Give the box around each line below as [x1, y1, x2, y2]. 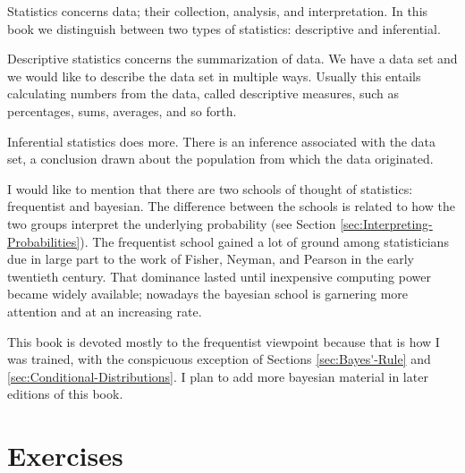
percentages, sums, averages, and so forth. [7, 101, 237, 120]
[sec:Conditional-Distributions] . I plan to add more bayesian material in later [7, 367, 428, 385]
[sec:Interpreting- [340, 214, 433, 232]
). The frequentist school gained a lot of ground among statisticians [80, 232, 449, 250]
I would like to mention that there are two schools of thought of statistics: [7, 179, 413, 198]
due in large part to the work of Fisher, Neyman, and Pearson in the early [7, 249, 415, 268]
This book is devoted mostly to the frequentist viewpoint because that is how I [7, 332, 440, 351]
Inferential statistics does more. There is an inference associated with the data [7, 131, 435, 150]
